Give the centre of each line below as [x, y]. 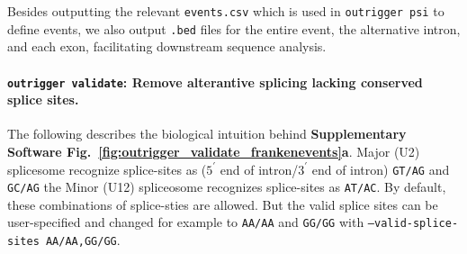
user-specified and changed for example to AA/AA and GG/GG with [186, 222]
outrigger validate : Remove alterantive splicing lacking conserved [215, 82]
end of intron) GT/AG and [381, 169]
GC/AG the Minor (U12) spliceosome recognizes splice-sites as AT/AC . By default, [227, 187]
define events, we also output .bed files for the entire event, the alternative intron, [234, 28]
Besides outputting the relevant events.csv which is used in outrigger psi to [226, 11]
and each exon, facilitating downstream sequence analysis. [167, 46]
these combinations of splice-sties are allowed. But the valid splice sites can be [223, 204]
